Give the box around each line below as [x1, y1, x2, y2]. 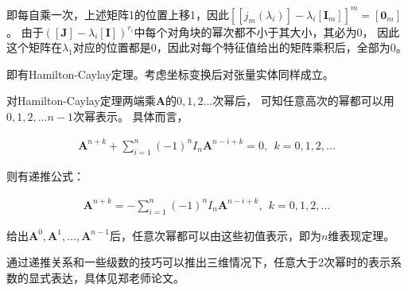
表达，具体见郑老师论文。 [50, 269, 185, 285]
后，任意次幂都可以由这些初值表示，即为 [109, 227, 321, 243]
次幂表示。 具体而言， [72, 107, 188, 124]
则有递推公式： [6, 167, 84, 184]
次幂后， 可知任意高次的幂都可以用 [212, 92, 394, 109]
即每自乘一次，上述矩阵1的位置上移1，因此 [6, 6, 229, 22]
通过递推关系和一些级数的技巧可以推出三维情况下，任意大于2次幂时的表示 [6, 254, 391, 270]
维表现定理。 [328, 227, 395, 243]
